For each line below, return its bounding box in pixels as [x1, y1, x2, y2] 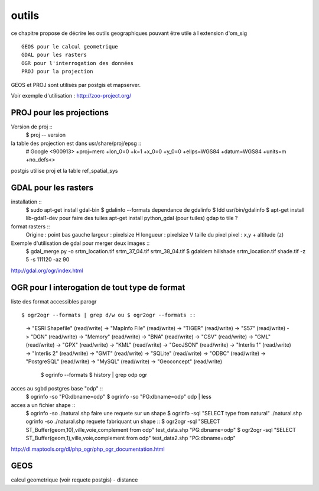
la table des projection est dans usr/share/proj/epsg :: [11, 140, 142, 147]
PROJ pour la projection [21, 68, 93, 75]
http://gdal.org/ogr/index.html [11, 267, 83, 274]
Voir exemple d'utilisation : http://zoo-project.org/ [11, 92, 132, 99]
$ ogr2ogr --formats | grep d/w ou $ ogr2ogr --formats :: [21, 312, 196, 319]
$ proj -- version [25, 131, 66, 138]
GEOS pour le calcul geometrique [21, 43, 118, 50]
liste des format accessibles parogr [11, 298, 97, 305]
